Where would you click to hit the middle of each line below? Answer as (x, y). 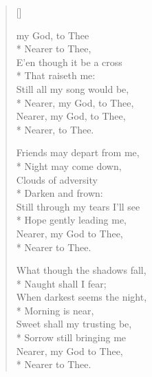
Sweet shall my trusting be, (74, 324)
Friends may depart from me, (78, 152)
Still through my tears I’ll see (78, 206)
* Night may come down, (69, 165)
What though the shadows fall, (81, 270)
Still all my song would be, (73, 88)
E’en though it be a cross (69, 62)
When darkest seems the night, (82, 297)
